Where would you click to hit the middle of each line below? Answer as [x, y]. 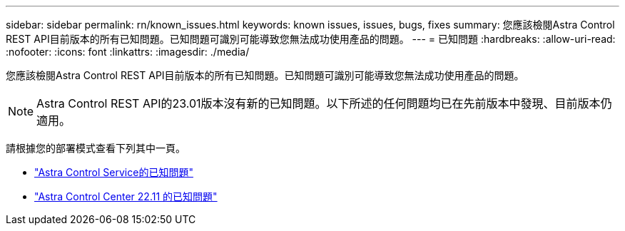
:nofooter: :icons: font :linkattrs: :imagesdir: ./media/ [128, 52]
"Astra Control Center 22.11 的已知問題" [126, 196]
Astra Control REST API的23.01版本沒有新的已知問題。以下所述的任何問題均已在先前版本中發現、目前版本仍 [324, 103]
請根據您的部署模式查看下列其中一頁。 [96, 148]
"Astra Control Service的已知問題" [114, 172]
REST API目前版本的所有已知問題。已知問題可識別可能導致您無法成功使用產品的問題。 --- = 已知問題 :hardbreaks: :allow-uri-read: [311, 39]
